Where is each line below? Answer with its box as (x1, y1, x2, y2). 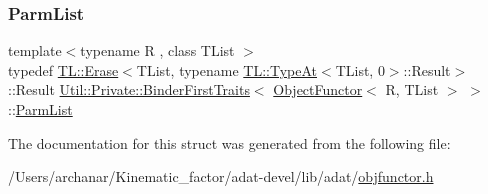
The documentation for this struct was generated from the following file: (8, 132, 451, 153)
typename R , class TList (80, 40, 235, 61)
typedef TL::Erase (8, 59, 119, 80)
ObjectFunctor (273, 79, 363, 100)
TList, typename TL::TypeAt (136, 59, 317, 80)
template (8, 40, 62, 61)
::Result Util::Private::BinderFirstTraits (8, 79, 250, 100)
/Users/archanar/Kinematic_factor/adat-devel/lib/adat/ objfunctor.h (8, 166, 434, 187)
